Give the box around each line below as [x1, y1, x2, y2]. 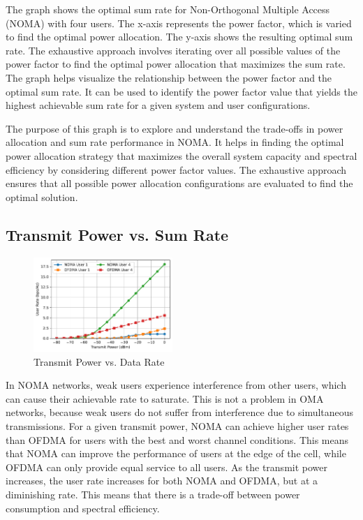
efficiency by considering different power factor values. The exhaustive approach [6, 162, 347, 177]
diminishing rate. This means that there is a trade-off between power [6, 487, 300, 502]
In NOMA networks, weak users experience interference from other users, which [6, 378, 346, 392]
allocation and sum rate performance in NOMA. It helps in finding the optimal [6, 135, 344, 149]
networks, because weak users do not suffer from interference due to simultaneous [6, 405, 354, 419]
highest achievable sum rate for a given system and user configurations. [6, 98, 311, 112]
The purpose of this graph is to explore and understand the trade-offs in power [6, 121, 343, 135]
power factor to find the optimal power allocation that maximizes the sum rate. [6, 57, 346, 71]
